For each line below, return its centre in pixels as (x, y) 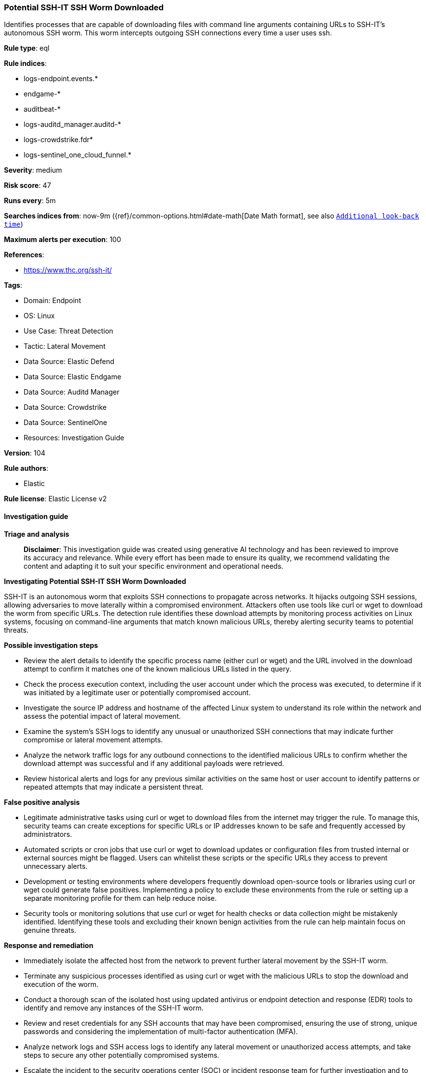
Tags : (13, 285)
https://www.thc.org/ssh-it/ (68, 270)
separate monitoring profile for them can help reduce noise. (120, 898)
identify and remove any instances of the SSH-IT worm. (114, 1008)
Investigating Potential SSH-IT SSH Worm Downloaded (95, 581)
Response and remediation (49, 945)
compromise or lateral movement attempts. (93, 739)
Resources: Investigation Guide (74, 438)
